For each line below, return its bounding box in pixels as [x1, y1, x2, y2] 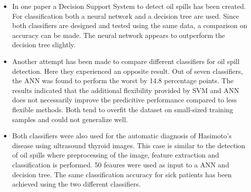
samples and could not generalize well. [12, 114, 128, 124]
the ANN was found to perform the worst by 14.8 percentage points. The [12, 75, 234, 86]
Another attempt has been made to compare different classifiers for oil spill [12, 56, 240, 66]
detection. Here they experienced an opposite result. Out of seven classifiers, [12, 65, 243, 76]
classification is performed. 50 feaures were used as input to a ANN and [12, 159, 229, 169]
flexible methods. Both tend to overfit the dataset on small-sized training [12, 104, 233, 114]
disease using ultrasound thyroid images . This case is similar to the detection [12, 140, 246, 150]
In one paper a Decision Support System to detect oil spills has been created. [12, 1, 246, 11]
